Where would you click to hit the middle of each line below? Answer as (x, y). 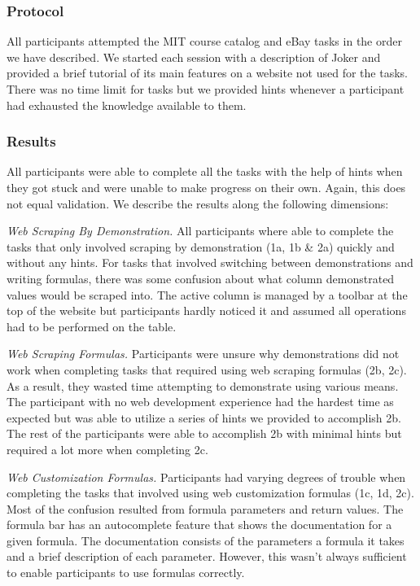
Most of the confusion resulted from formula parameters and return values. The (205, 508)
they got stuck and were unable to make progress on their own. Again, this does (206, 187)
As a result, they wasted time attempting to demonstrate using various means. (203, 385)
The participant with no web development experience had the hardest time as (200, 402)
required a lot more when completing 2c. (107, 449)
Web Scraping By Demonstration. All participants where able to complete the (200, 231)
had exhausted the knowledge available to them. (127, 105)
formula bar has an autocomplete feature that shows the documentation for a (199, 525)
